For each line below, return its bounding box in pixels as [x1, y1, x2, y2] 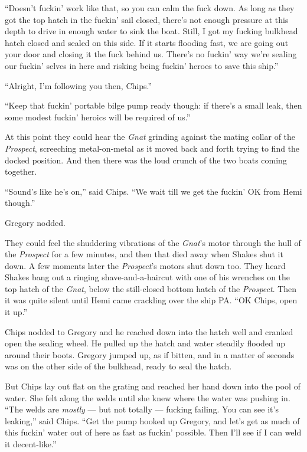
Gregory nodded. [5, 216, 66, 228]
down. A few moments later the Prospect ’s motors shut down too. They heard [5, 259, 286, 271]
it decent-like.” [5, 438, 57, 450]
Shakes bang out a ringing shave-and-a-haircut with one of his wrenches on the [5, 271, 290, 283]
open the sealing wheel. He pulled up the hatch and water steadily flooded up [5, 337, 286, 349]
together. [5, 165, 37, 178]
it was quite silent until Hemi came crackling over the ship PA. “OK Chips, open [5, 294, 298, 306]
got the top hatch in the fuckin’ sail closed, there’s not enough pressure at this [5, 13, 289, 25]
